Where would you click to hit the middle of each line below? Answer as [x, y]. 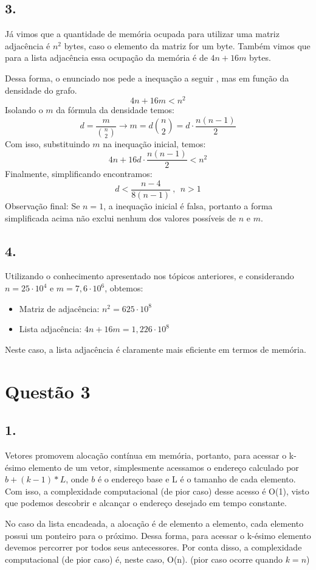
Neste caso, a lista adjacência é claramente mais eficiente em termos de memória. [156, 349]
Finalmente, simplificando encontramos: [79, 174]
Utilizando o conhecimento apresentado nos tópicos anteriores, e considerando [149, 276]
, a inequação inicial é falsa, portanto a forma [188, 206]
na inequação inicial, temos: [154, 143]
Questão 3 [48, 391]
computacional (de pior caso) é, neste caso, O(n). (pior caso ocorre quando [144, 559]
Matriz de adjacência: [59, 308]
